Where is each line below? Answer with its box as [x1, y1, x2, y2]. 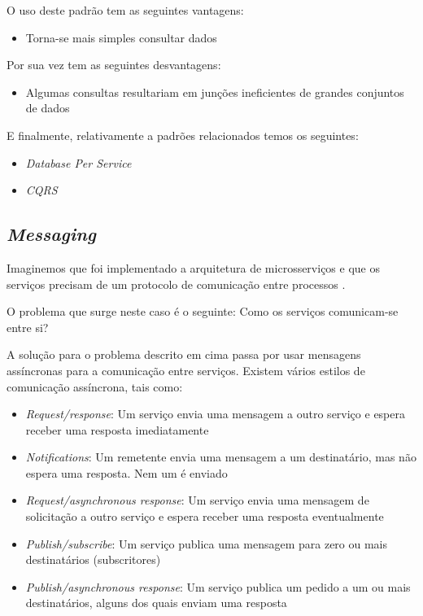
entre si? [7, 318, 49, 335]
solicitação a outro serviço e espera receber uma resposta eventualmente [25, 508, 384, 525]
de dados [25, 99, 70, 116]
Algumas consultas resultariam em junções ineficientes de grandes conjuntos [25, 83, 404, 100]
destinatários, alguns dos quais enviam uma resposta [25, 594, 287, 611]
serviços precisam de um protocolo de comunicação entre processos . [7, 275, 346, 292]
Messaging [7, 221, 97, 247]
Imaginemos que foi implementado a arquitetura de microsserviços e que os [7, 259, 380, 276]
